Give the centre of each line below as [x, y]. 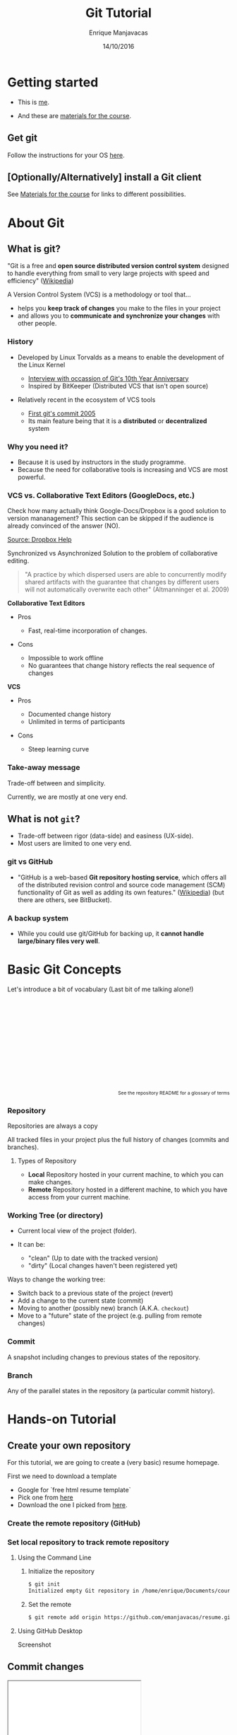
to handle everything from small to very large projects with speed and [108, 273]
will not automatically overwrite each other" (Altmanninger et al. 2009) [127, 589]
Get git [22, 138]
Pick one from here [45, 1497]
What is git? [34, 249]
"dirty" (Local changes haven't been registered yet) [103, 1266]
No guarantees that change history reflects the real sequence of [121, 666]
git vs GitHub [30, 862]
